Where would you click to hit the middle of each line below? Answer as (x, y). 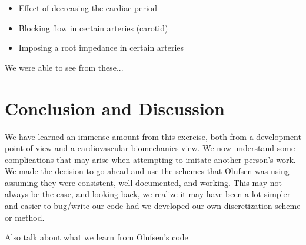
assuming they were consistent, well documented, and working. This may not (143, 182)
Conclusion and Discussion (115, 108)
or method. (25, 217)
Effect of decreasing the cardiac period (88, 8)
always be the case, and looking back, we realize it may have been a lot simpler (148, 194)
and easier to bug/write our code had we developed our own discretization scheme (153, 206)
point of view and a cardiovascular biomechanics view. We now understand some (150, 148)
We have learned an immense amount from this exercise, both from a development (153, 136)
